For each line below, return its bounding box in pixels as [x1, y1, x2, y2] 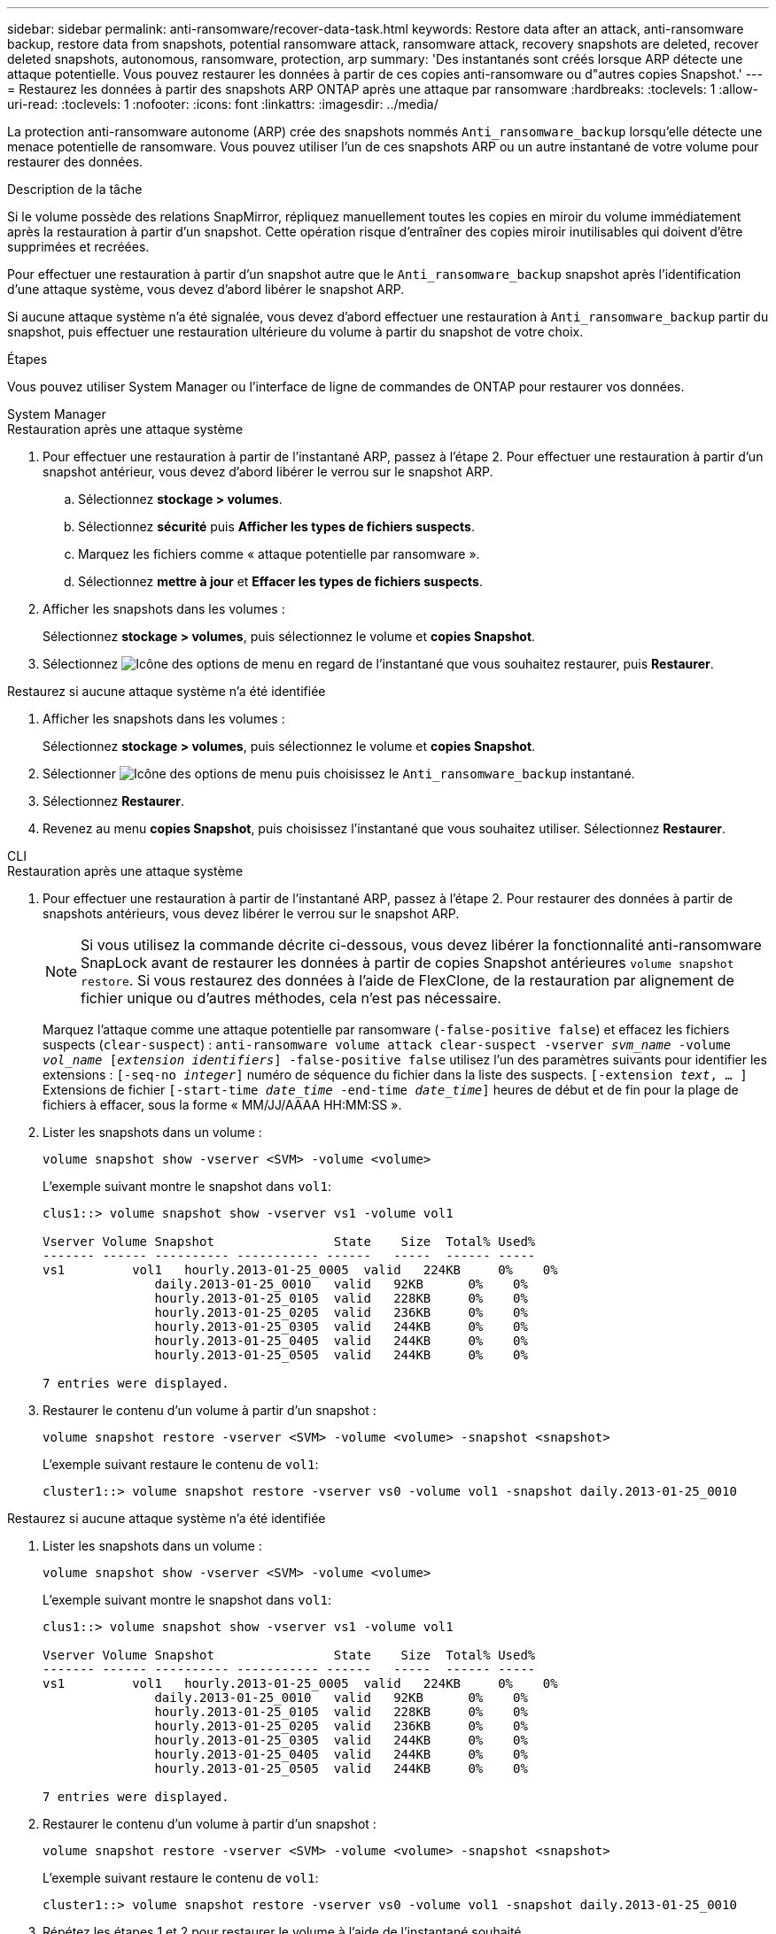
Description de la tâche [7, 182, 143, 197]
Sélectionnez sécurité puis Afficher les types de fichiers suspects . [78, 519, 475, 534]
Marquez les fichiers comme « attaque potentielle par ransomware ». [78, 546, 480, 561]
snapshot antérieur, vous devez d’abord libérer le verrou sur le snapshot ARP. [43, 464, 493, 479]
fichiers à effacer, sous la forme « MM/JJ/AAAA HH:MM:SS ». [43, 1097, 402, 1112]
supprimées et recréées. [7, 239, 150, 254]
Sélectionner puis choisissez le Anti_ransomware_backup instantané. [43, 766, 635, 781]
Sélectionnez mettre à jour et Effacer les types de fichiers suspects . [78, 574, 483, 589]
